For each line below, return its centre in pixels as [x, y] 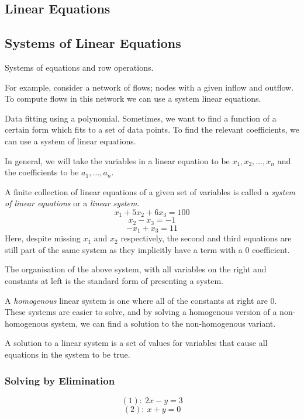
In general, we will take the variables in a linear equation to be [117, 160]
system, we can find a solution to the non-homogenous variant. [163, 323]
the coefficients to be [42, 172]
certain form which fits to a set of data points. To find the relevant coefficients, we [152, 129]
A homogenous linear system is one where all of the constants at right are [136, 300]
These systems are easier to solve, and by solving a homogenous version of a [141, 312]
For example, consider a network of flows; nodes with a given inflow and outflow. [149, 87]
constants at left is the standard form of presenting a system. [114, 281]
